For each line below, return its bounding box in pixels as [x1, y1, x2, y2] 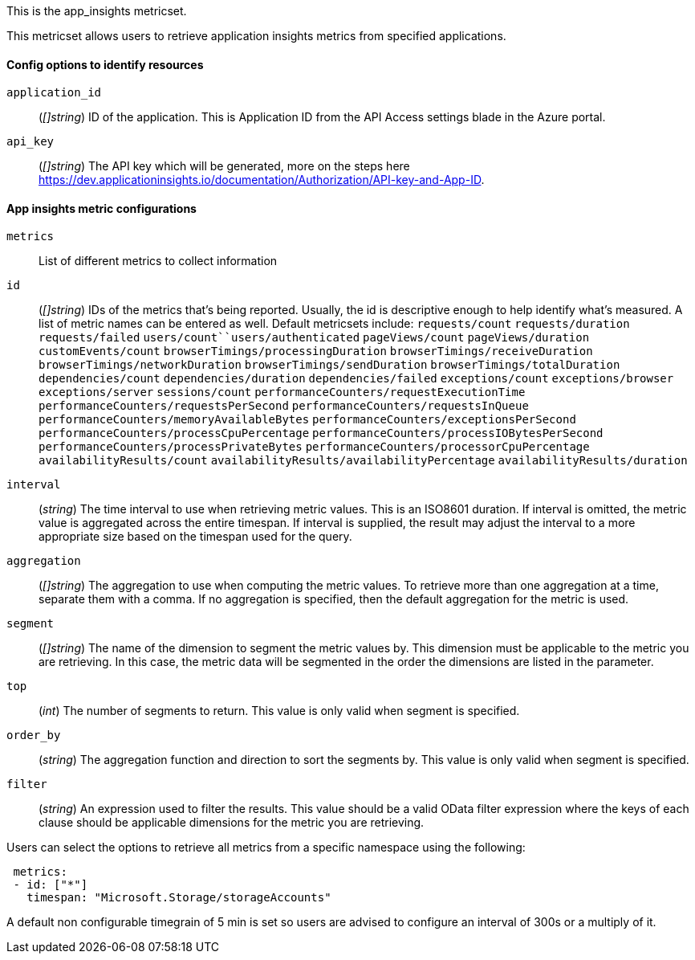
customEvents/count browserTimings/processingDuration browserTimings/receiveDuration [39, 345, 593, 358]
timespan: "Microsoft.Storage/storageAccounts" [26, 891, 331, 905]
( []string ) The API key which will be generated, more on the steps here [39, 159, 410, 174]
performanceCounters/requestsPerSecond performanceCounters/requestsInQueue [39, 399, 529, 413]
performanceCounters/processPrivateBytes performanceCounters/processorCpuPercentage [39, 440, 590, 454]
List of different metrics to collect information [39, 254, 278, 268]
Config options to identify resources [6, 57, 204, 71]
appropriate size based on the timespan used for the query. [39, 529, 352, 544]
